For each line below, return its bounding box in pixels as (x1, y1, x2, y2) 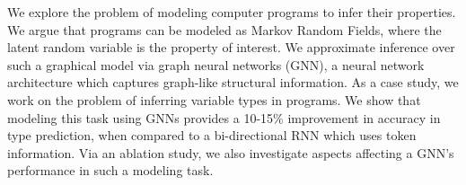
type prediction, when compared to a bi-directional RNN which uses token (7, 126, 417, 145)
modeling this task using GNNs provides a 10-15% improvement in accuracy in (7, 108, 441, 127)
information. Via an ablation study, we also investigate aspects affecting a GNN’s (7, 143, 454, 162)
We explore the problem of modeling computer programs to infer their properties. (7, 3, 456, 21)
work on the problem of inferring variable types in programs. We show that (7, 90, 421, 109)
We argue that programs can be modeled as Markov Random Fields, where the (7, 20, 442, 39)
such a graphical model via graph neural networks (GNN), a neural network (7, 55, 425, 74)
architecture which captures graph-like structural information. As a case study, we (7, 73, 459, 92)
